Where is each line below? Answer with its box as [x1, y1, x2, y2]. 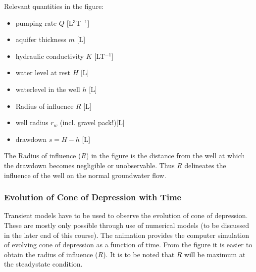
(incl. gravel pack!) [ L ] [60, 117, 125, 128]
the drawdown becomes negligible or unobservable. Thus [4, 160, 175, 170]
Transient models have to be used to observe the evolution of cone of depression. [4, 210, 248, 221]
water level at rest [15, 67, 70, 78]
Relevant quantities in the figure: [4, 1, 103, 11]
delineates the [184, 160, 226, 170]
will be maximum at [184, 249, 246, 259]
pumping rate [15, 17, 57, 28]
